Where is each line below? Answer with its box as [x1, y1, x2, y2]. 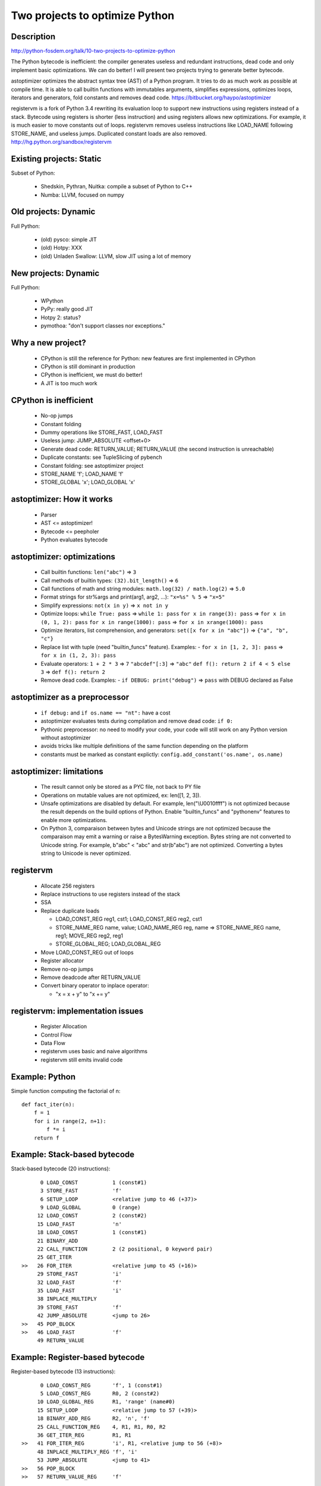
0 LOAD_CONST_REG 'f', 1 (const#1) [40, 1382, 163, 1389]
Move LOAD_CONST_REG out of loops [40, 949, 134, 956]
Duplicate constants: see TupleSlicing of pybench [40, 454, 162, 461]
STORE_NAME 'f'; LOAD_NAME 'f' [40, 470, 124, 477]
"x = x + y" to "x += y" [55, 990, 111, 997]
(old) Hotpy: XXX [40, 244, 83, 251]
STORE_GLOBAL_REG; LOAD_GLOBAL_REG [55, 940, 161, 947]
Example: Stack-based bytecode [11, 1150, 135, 1160]
